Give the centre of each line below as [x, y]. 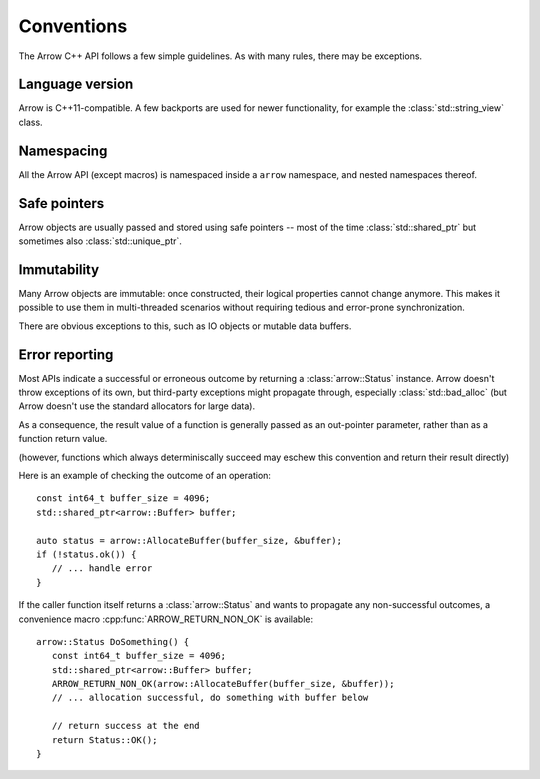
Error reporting [66, 354]
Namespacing [63, 150]
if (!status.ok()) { [86, 554]
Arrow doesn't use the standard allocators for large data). [137, 406]
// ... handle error [102, 568]
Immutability [59, 269]
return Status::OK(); [104, 739]
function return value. [63, 439]
